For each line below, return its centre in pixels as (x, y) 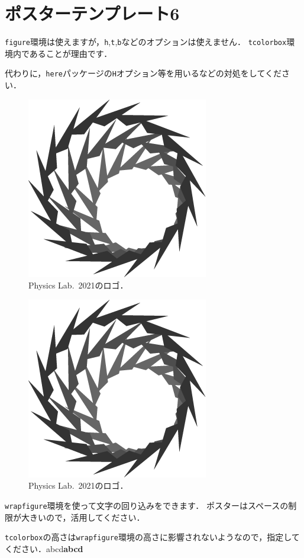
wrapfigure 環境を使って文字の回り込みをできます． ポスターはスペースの (147, 505)
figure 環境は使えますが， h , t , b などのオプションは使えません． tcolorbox (146, 42)
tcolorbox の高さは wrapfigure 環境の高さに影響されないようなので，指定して (152, 537)
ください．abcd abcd (44, 548)
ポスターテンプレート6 (92, 13)
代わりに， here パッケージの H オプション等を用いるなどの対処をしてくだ (143, 73)
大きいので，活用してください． (83, 517)
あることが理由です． (71, 53)
